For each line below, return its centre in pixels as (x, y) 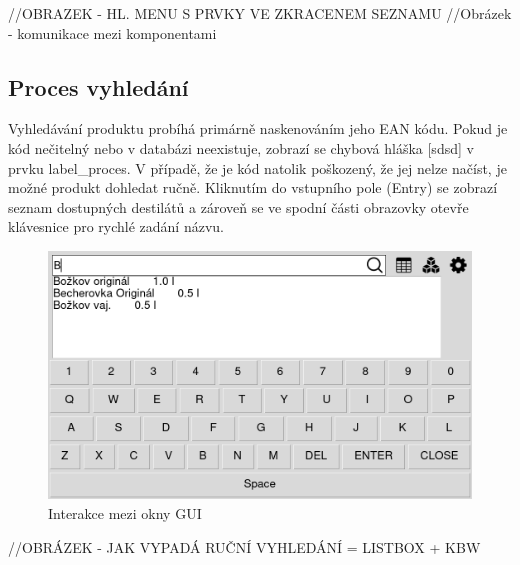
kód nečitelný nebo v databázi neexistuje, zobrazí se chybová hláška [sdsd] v (241, 147)
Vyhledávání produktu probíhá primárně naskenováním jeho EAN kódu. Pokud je (258, 128)
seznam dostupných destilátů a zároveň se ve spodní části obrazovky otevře (238, 206)
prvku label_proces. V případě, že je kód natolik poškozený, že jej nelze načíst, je (257, 167)
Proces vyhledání (98, 86)
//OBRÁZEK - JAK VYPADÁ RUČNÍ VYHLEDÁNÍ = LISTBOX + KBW (244, 546)
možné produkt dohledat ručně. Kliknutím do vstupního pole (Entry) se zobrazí (253, 187)
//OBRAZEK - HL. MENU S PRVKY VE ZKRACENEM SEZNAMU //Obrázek (260, 13)
